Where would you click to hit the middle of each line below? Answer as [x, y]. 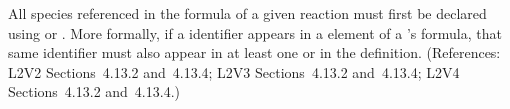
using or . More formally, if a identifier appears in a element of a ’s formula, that [255, 32]
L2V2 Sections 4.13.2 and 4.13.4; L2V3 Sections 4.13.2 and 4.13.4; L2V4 [234, 71]
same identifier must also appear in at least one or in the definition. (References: [254, 52]
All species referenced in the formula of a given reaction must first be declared [247, 13]
